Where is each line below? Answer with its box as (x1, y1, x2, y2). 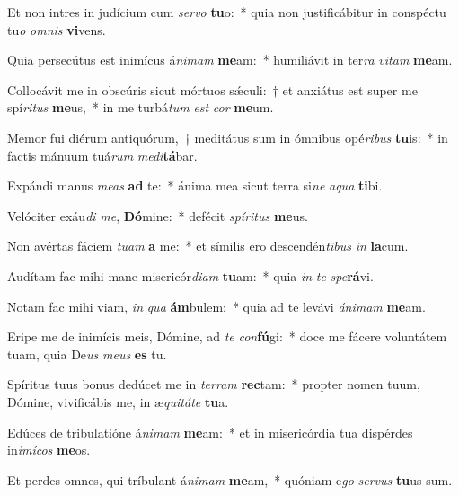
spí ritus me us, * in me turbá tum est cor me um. (7, 98, 274, 117)
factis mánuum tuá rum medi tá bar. (7, 146, 198, 164)
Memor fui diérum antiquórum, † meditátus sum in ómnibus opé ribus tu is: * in (7, 128, 448, 146)
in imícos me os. (7, 440, 91, 459)
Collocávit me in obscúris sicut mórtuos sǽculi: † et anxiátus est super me (7, 80, 418, 99)
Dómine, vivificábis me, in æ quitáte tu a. (7, 392, 229, 411)
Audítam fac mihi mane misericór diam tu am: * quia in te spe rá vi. (7, 266, 374, 285)
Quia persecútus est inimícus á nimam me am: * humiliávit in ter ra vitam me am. (7, 50, 453, 69)
